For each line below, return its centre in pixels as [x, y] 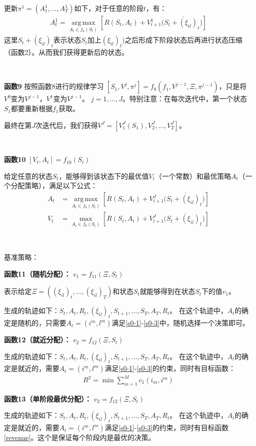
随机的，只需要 [42, 323]
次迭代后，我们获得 [66, 125]
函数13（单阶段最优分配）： [48, 398]
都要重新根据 [32, 108]
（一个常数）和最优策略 [193, 176]
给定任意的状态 [28, 176]
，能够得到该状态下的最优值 [104, 176]
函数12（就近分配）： [38, 340]
